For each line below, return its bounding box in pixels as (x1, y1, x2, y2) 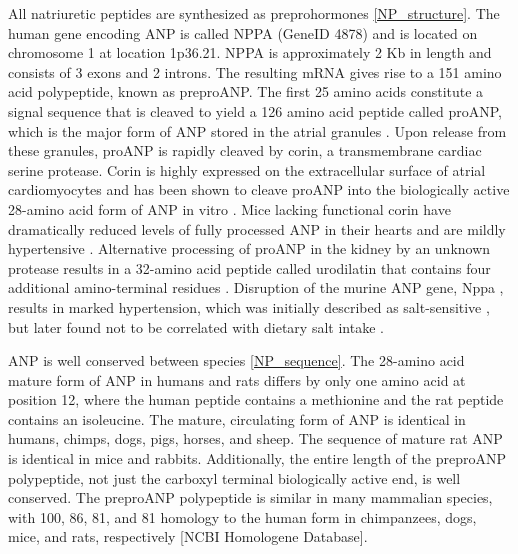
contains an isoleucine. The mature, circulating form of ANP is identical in (8, 408, 466, 429)
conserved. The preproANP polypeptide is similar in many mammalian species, (8, 487, 493, 508)
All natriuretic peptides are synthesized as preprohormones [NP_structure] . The (8, 3, 500, 23)
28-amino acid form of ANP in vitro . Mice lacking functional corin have (8, 198, 451, 219)
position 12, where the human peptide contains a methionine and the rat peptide (8, 389, 504, 410)
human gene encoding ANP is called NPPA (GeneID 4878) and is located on (8, 22, 478, 43)
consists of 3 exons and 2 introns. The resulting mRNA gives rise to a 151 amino (8, 61, 502, 82)
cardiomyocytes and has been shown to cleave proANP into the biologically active (8, 179, 510, 200)
